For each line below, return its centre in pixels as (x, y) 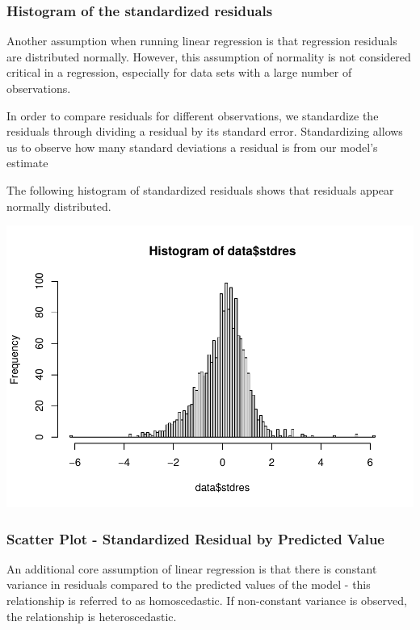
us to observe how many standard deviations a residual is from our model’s (192, 147)
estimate (27, 163)
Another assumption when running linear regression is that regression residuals (202, 41)
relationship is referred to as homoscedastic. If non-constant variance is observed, (207, 601)
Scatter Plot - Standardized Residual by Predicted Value (195, 538)
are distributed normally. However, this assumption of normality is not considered (209, 56)
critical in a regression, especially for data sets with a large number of (179, 72)
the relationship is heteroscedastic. (92, 616)
